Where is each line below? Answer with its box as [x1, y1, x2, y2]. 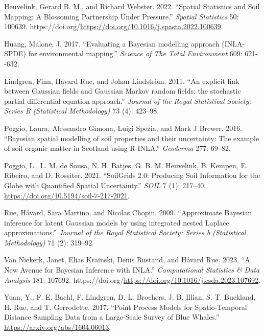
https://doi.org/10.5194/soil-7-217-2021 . [4, 190, 130, 200]
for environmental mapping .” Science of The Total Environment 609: [28, 48, 243, 59]
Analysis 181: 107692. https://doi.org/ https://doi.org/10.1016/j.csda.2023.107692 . [4, 274, 260, 285]
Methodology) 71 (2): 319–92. [4, 237, 94, 248]
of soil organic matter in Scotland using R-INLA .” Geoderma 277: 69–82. [4, 143, 231, 153]
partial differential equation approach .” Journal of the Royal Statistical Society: [4, 95, 251, 106]
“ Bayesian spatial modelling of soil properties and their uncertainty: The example [4, 132, 259, 143]
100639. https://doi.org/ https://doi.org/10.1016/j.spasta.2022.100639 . [4, 21, 223, 32]
